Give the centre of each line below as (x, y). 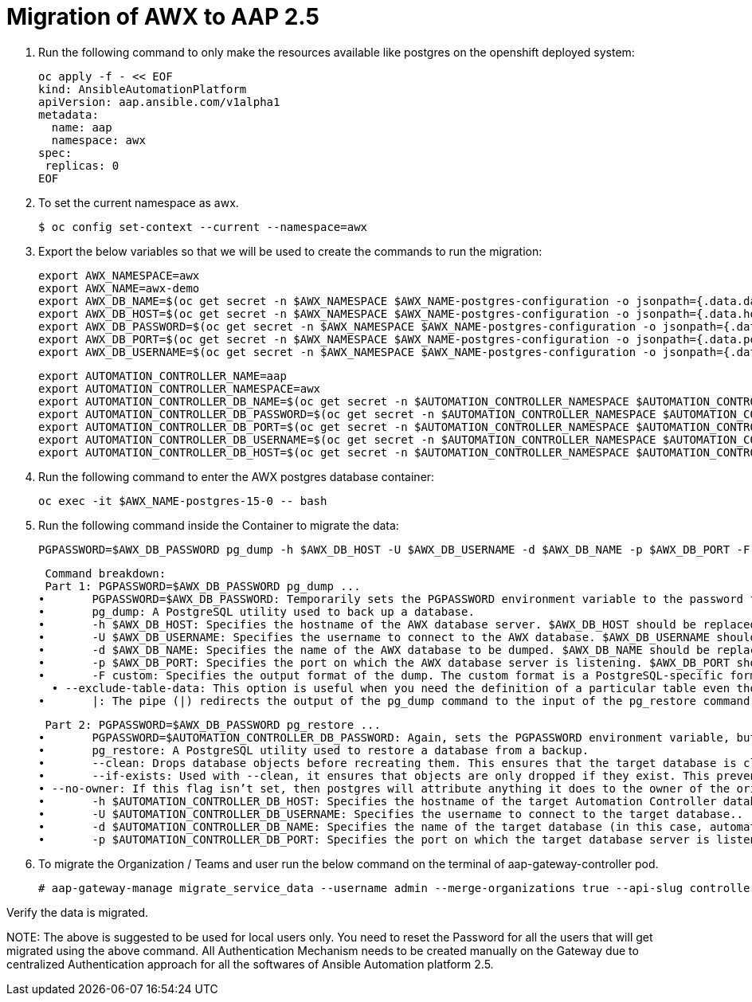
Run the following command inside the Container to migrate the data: (219, 525)
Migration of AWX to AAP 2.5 (163, 17)
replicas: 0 (82, 165)
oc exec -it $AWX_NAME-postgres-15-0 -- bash (183, 501)
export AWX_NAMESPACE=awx (119, 275)
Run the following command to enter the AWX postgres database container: (237, 476)
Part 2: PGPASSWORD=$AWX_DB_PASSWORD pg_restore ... (213, 724)
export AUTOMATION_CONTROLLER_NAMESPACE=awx (180, 388)
